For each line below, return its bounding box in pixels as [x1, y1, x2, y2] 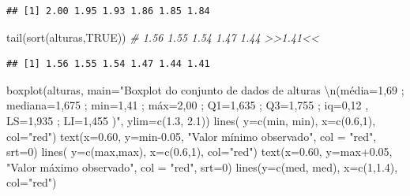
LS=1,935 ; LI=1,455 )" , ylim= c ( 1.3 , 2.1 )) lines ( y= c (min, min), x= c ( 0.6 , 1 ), [6, 112, 376, 128]
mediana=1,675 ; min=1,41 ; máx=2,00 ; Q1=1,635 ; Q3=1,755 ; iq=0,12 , [6, 97, 369, 113]
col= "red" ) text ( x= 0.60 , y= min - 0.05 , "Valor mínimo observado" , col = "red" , [6, 128, 377, 144]
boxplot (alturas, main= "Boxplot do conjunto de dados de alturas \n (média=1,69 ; [6, 81, 404, 98]
